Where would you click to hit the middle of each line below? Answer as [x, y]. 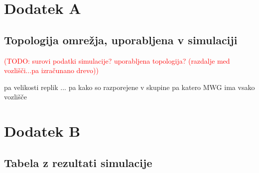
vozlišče [15, 97]
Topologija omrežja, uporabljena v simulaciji [121, 40]
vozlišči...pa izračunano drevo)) [51, 70]
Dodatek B [42, 131]
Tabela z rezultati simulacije [78, 162]
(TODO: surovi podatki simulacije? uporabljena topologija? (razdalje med [117, 60]
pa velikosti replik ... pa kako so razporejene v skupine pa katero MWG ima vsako [129, 87]
